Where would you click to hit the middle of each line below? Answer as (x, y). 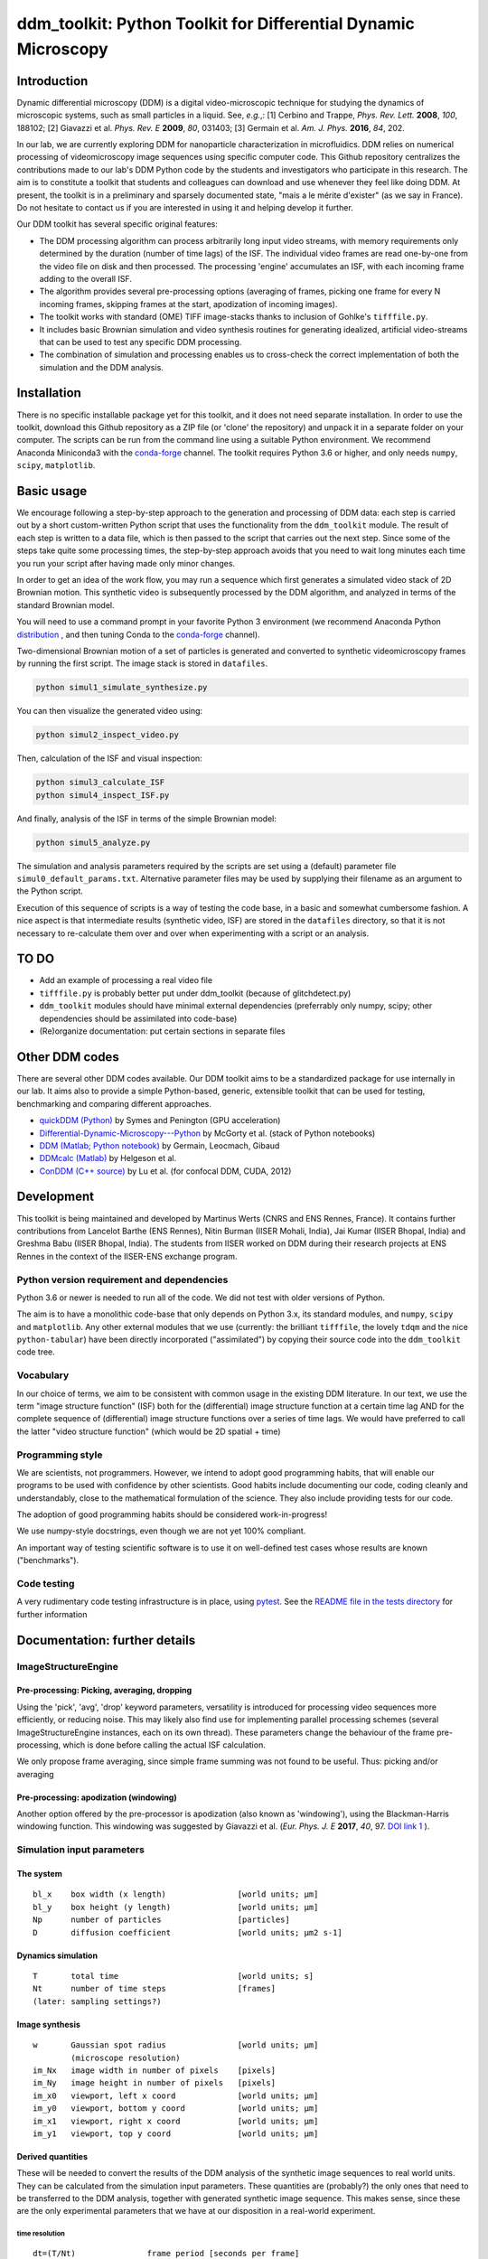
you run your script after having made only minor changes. (126, 563)
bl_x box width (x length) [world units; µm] (176, 1894)
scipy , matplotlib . (56, 465)
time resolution (41, 2234)
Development (56, 1197)
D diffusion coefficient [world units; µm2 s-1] (188, 1932)
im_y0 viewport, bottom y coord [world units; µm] (176, 2109)
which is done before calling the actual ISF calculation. (164, 1745)
